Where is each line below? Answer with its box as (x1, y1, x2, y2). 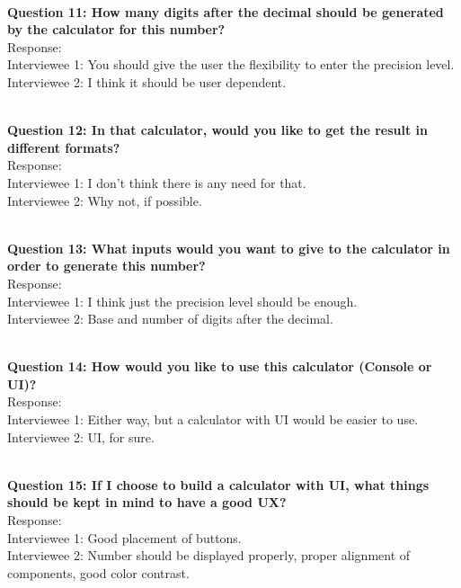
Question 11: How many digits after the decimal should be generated (7, 2, 444, 21)
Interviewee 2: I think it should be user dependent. (7, 72, 287, 91)
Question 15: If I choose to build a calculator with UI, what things (7, 475, 430, 494)
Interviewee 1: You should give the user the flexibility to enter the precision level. (7, 55, 455, 74)
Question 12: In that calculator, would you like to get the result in (7, 120, 429, 139)
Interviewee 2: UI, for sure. (7, 427, 155, 446)
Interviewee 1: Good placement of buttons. (7, 528, 242, 547)
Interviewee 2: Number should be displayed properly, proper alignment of (7, 546, 411, 565)
